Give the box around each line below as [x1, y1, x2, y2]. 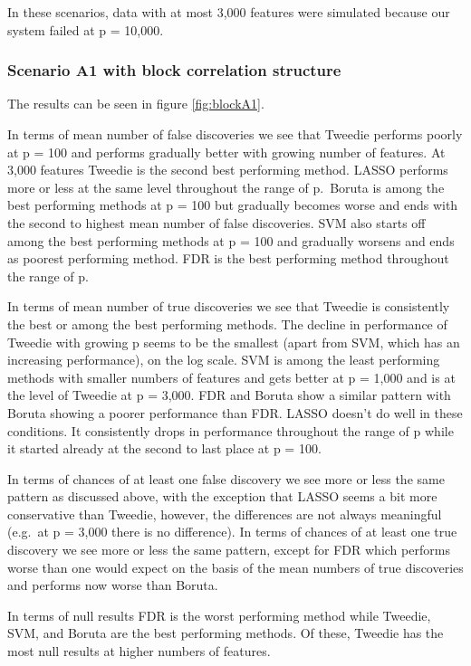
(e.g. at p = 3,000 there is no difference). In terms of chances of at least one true [7, 522, 457, 541]
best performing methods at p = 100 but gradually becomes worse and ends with [7, 195, 458, 214]
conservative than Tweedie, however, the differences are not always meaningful [7, 504, 442, 523]
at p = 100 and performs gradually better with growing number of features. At [7, 142, 446, 161]
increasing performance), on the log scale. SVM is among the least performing [7, 350, 440, 369]
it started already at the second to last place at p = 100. [7, 439, 322, 458]
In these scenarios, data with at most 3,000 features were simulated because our [7, 3, 450, 21]
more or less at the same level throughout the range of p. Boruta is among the [7, 177, 445, 196]
